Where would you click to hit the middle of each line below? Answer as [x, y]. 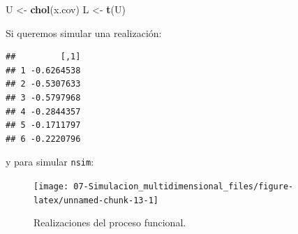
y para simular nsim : [50, 162]
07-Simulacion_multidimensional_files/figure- [184, 187]
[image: [51, 187]
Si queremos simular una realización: [84, 32]
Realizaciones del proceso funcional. [110, 222]
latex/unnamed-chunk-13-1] [96, 200]
